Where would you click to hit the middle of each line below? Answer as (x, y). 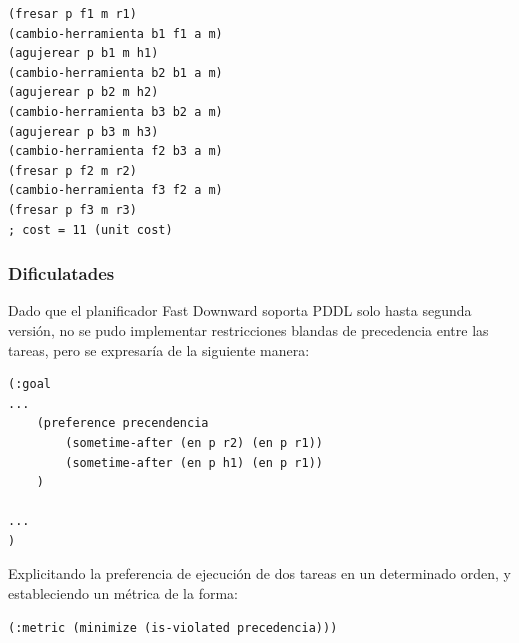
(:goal (29, 384)
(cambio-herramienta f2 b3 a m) (115, 151)
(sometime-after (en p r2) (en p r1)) (194, 442)
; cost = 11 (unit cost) (90, 229)
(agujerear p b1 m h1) (83, 53)
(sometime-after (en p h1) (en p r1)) (194, 462)
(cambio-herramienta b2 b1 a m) (115, 72)
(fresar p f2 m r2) (72, 170)
